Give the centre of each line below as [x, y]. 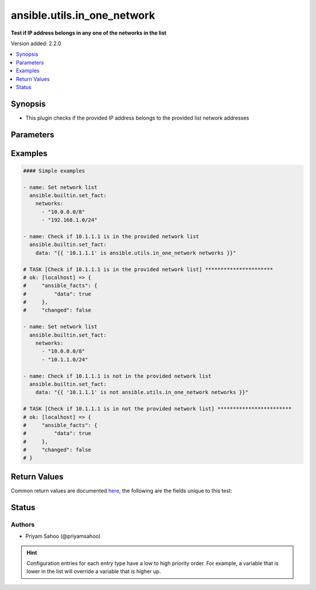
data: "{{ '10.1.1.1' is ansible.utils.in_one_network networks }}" [136, 253]
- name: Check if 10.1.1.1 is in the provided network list [111, 236]
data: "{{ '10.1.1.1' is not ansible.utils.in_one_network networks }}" [142, 392]
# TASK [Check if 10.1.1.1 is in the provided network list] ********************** [148, 269]
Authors [23, 524]
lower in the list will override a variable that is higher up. [94, 571]
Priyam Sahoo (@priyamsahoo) [63, 536]
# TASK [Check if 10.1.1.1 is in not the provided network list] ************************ [157, 409]
